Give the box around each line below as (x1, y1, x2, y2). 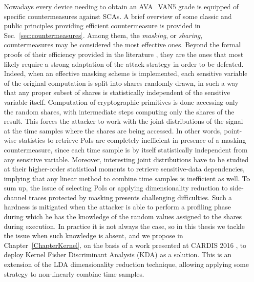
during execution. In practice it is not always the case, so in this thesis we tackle (4, 221, 245, 231)
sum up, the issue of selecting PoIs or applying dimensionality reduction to (4, 183, 228, 193)
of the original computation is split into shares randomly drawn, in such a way (4, 77, 239, 88)
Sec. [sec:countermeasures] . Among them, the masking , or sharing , (4, 30, 203, 40)
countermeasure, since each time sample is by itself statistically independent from (4, 144, 248, 154)
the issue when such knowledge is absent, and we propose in (4, 230, 183, 241)
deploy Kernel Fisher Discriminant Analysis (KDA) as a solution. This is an (4, 249, 232, 260)
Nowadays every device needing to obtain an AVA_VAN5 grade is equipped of (4, 1, 239, 11)
